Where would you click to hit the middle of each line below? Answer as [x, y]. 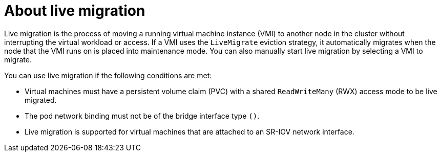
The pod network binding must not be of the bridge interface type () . [142, 116]
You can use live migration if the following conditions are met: [108, 75]
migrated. [41, 100]
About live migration [75, 11]
